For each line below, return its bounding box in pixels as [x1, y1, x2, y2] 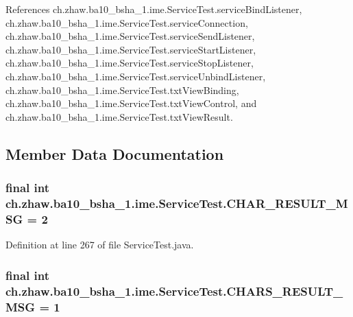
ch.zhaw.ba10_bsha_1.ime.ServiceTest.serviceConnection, [5, 15, 248, 30]
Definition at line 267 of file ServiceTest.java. [5, 237, 194, 252]
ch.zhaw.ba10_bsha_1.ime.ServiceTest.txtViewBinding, [5, 82, 239, 97]
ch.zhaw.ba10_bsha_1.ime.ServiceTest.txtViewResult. [5, 109, 233, 124]
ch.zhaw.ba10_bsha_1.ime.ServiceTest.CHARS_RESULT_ [5, 282, 343, 299]
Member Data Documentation [5, 143, 224, 164]
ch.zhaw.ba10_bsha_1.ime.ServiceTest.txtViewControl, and [5, 96, 257, 110]
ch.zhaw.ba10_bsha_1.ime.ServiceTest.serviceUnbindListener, [5, 69, 266, 83]
